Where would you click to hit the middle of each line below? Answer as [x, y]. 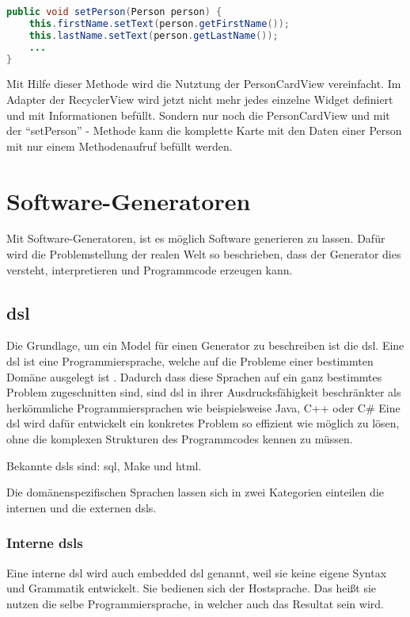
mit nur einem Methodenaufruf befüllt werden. [120, 146]
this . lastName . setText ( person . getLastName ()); [154, 35]
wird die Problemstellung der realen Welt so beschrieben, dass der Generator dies [204, 254]
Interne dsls [45, 543]
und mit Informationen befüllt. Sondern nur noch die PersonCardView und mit [198, 115]
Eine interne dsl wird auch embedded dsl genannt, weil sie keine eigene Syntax [197, 572]
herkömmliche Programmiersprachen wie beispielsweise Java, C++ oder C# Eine [203, 407]
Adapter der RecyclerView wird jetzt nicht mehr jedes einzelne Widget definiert [200, 99]
